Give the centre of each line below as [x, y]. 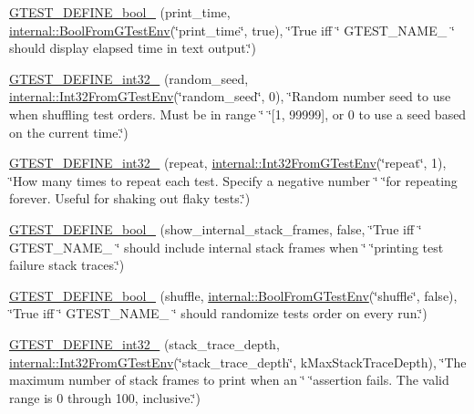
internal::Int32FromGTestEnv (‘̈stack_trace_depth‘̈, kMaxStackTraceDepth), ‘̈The [238, 362]
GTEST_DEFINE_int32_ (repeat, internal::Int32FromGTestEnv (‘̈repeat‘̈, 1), [228, 163]
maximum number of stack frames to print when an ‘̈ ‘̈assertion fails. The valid [229, 380]
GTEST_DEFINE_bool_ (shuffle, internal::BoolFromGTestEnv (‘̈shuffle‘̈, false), [233, 295]
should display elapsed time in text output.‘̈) [133, 48]
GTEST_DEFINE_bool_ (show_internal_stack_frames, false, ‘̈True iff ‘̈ [216, 228]
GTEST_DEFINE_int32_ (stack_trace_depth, [144, 343]
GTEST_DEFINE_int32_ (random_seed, [129, 78]
